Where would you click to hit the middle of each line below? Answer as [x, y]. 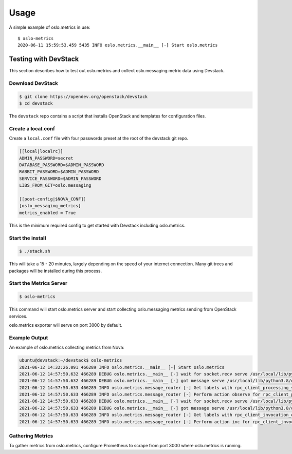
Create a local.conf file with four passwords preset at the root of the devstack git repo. [99, 138]
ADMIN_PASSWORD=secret [46, 158]
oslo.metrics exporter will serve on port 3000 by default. [66, 325]
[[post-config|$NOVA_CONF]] [53, 199]
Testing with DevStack [44, 59]
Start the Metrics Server [38, 283]
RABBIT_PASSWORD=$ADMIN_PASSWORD [59, 172]
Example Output [28, 337]
